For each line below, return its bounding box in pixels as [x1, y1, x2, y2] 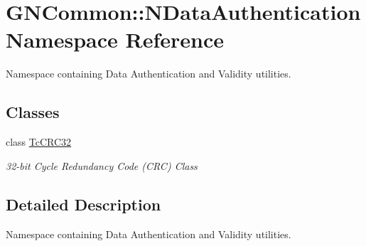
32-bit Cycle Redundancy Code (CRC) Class [6, 158, 198, 173]
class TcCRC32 [6, 134, 72, 149]
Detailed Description [6, 193, 161, 215]
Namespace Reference [6, 25, 224, 54]
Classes [6, 101, 60, 123]
